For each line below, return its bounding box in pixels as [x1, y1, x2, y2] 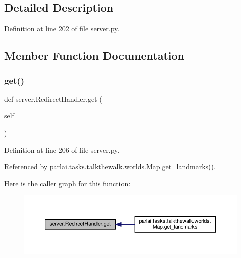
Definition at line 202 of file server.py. [4, 23, 120, 34]
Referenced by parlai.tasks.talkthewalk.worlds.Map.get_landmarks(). [4, 161, 216, 172]
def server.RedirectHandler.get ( [4, 93, 102, 104]
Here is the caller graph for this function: [4, 178, 131, 188]
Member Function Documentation [4, 48, 185, 63]
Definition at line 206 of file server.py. [4, 144, 120, 155]
